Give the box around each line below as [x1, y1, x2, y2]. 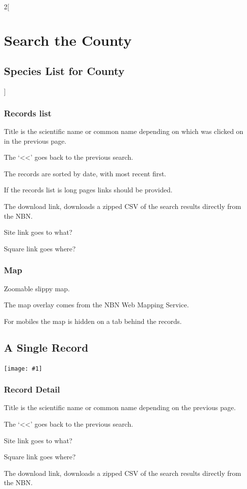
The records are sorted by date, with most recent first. [4, 168, 167, 178]
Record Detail [4, 383, 60, 395]
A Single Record [4, 339, 89, 355]
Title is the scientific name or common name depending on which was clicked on [4, 126, 244, 136]
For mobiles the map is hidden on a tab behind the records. [4, 316, 182, 326]
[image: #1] [4, 365, 42, 372]
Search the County [4, 30, 132, 50]
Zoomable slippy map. [4, 283, 70, 293]
